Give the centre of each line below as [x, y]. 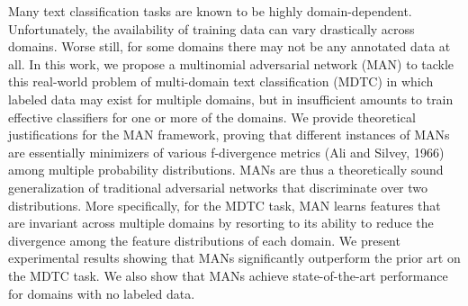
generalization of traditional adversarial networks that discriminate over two [218, 187]
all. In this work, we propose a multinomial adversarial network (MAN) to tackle [231, 63]
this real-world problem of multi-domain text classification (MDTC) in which [221, 81]
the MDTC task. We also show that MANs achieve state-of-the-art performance [228, 275]
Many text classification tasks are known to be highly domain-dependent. [210, 11]
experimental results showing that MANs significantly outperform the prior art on [234, 258]
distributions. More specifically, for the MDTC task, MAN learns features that [225, 205]
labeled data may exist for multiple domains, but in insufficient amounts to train [231, 99]
